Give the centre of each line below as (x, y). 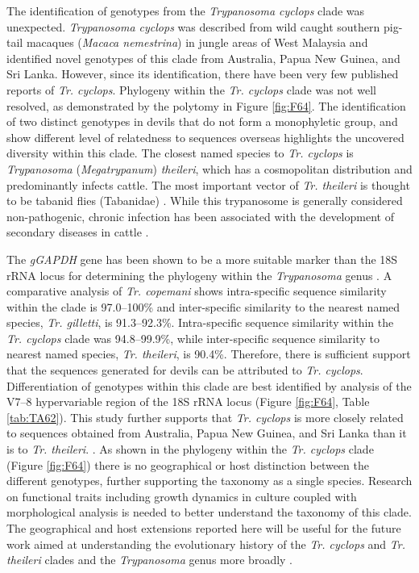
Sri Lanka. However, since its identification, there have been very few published (203, 74)
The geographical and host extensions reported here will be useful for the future (204, 528)
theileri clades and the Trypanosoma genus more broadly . (150, 560)
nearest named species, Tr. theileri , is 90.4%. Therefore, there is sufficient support (209, 354)
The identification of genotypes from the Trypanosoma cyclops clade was (186, 10)
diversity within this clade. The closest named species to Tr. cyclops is (180, 153)
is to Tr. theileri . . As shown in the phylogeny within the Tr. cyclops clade (190, 449)
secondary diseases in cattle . (78, 232)
